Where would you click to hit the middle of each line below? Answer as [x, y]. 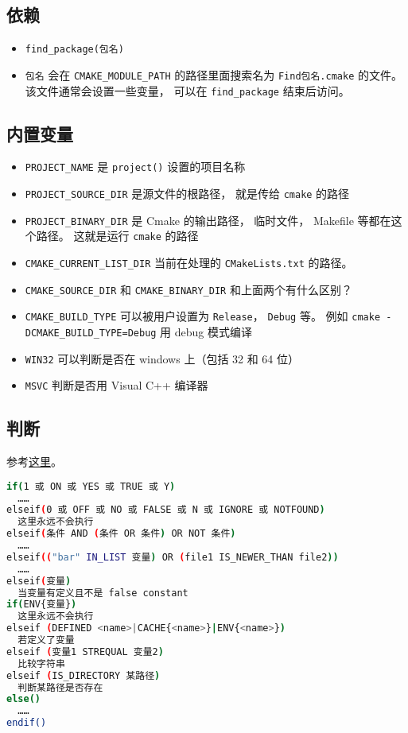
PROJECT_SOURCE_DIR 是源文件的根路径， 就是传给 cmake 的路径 [187, 194]
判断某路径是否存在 [60, 687]
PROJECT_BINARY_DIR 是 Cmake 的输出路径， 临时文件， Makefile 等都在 [208, 220]
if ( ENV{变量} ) [42, 605]
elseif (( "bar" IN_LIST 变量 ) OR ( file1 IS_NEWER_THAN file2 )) [173, 557]
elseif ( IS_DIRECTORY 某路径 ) [84, 675]
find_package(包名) [74, 50]
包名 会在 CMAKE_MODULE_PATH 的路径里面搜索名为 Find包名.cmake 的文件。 [214, 74]
